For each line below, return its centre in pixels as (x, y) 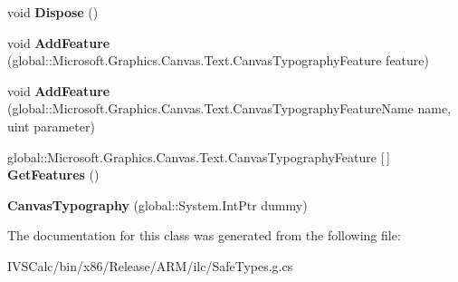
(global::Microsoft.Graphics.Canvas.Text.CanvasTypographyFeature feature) (218, 60)
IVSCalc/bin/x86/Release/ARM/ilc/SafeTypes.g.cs (150, 265)
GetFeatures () (53, 175)
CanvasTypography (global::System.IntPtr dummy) (157, 204)
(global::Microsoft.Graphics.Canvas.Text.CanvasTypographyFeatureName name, (229, 108)
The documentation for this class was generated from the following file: (204, 235)
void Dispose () (53, 12)
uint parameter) (51, 126)
